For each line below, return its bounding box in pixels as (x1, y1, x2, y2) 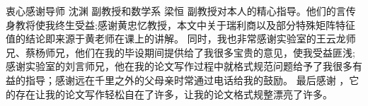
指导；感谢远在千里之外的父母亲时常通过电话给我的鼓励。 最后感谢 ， (25, 72, 350, 87)
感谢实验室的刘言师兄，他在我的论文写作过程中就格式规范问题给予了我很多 (6, 59, 352, 73)
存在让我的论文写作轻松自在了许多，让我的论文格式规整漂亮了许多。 (15, 86, 333, 101)
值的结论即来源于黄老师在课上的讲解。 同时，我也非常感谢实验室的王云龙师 (6, 31, 356, 46)
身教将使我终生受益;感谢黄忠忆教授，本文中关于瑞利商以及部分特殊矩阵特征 (6, 17, 355, 32)
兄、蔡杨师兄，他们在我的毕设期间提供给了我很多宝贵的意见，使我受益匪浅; (6, 45, 355, 59)
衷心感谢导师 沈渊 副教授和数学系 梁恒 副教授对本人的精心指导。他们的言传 (6, 4, 356, 18)
